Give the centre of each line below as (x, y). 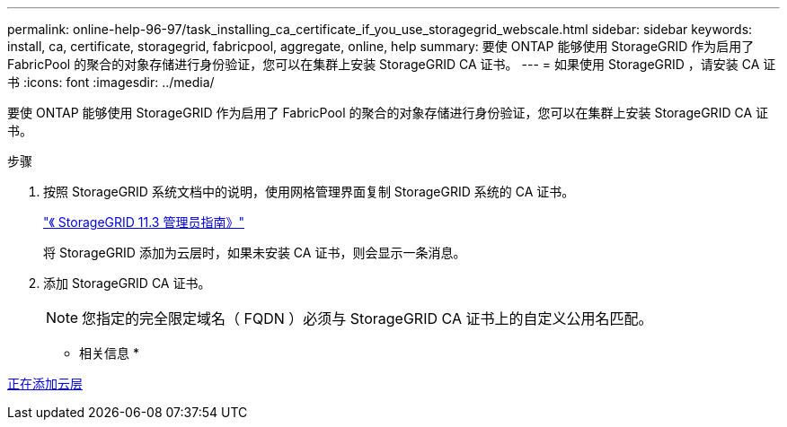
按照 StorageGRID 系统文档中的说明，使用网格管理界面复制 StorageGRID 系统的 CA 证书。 (309, 192)
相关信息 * (109, 353)
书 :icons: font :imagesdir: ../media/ (111, 82)
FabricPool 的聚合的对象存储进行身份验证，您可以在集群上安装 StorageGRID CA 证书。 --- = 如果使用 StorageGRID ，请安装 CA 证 (392, 64)
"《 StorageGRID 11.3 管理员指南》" (144, 222)
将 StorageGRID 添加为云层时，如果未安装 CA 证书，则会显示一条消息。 (255, 253)
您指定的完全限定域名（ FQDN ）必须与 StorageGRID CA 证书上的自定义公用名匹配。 (367, 318)
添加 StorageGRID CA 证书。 (127, 283)
